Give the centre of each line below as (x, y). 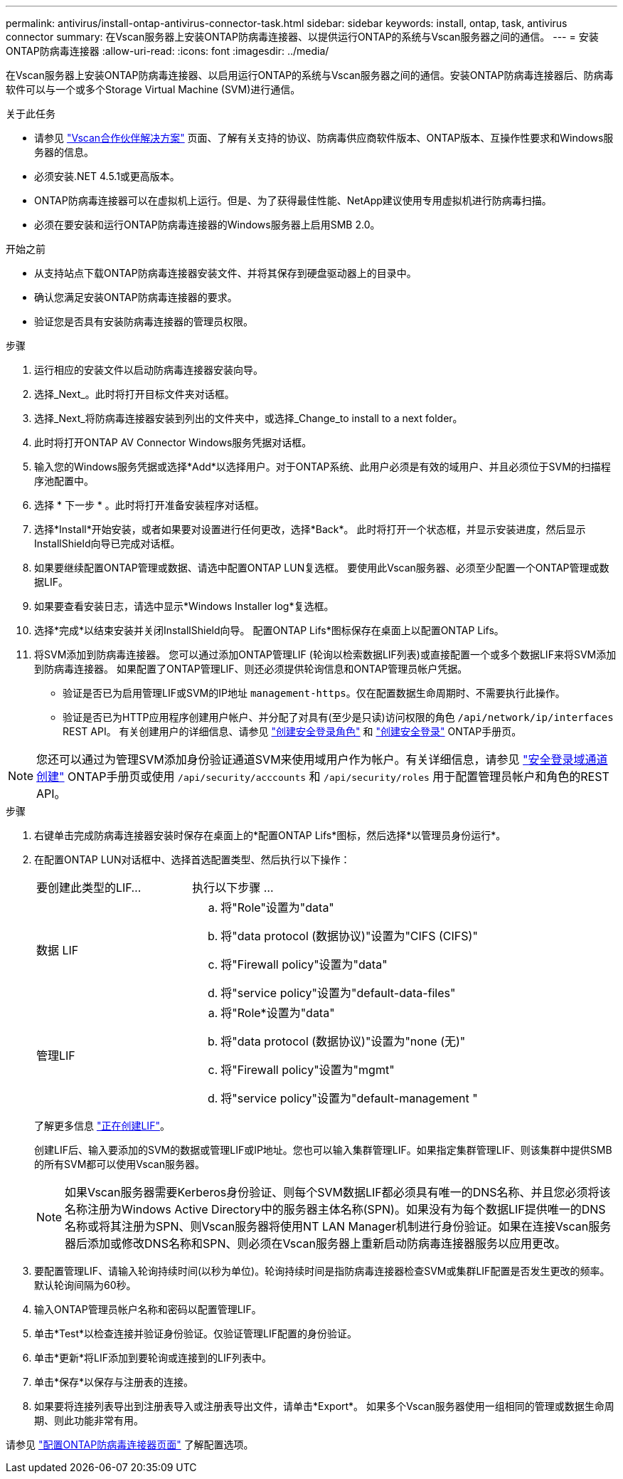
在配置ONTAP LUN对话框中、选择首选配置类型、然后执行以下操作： (192, 859)
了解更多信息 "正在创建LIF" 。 (102, 1126)
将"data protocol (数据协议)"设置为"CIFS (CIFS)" (349, 936)
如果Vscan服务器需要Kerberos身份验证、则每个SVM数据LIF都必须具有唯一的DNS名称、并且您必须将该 (338, 1192)
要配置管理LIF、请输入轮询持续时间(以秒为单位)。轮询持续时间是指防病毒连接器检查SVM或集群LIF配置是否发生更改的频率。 (322, 1271)
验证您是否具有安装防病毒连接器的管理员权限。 (144, 321)
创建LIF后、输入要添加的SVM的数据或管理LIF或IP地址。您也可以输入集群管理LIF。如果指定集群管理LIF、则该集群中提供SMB (323, 1150)
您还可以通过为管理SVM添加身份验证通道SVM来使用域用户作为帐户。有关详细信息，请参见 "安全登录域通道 (322, 759)
